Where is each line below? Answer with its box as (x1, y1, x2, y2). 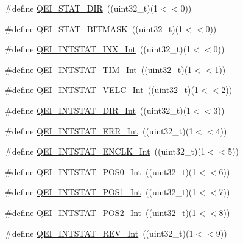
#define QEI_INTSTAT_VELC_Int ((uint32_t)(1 (5, 83, 199, 96)
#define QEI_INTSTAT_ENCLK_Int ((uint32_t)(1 (5, 145, 205, 158)
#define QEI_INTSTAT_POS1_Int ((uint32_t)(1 (5, 186, 197, 198)
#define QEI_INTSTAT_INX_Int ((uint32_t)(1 (5, 43, 191, 55)
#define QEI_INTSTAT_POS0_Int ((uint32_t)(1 (5, 165, 197, 178)
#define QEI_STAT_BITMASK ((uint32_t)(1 (5, 22, 183, 35)
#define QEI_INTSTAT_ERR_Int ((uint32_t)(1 (5, 124, 194, 137)
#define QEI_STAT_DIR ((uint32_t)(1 (5, 2, 158, 14)
